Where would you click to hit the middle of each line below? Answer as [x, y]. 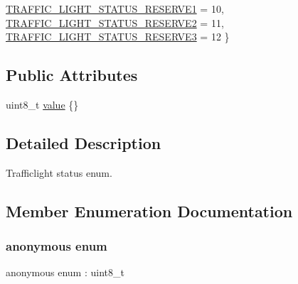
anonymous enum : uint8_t [65, 272]
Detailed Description [84, 142]
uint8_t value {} [42, 104]
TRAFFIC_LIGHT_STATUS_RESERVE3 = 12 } [118, 37]
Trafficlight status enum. [59, 172]
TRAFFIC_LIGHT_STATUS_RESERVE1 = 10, [115, 9]
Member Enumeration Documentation [149, 211]
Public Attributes [72, 75]
